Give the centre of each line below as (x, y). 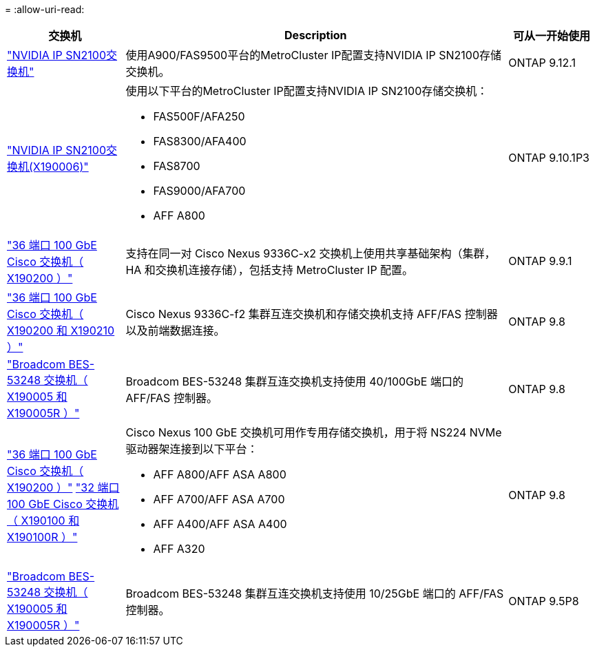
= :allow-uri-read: (45, 9)
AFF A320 (179, 549)
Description (316, 35)
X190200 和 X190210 (61, 330)
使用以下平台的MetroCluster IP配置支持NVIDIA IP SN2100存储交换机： (307, 91)
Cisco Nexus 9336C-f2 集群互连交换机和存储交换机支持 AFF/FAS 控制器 (312, 314)
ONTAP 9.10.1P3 (549, 158)
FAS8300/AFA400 (200, 141)
